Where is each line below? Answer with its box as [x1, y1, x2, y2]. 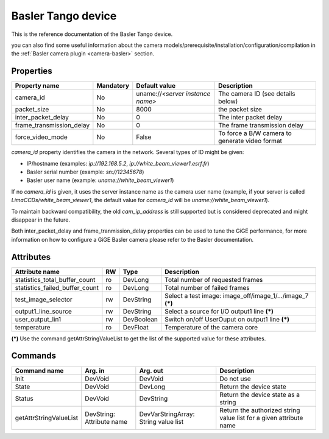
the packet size [218, 105, 262, 114]
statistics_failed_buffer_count [15, 283, 99, 292]
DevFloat [122, 323, 149, 331]
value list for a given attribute [219, 413, 303, 422]
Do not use [219, 374, 251, 383]
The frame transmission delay [218, 121, 304, 130]
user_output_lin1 [15, 315, 61, 323]
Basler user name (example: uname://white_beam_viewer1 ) [26, 177, 174, 184]
